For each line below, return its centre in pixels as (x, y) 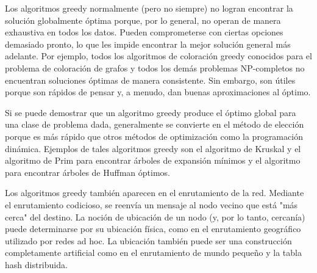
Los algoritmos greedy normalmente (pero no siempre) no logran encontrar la (149, 8)
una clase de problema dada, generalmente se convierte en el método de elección (155, 124)
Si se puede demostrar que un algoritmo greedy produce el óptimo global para (151, 112)
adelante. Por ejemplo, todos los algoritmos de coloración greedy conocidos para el (158, 56)
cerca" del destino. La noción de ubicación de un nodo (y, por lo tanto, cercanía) (155, 217)
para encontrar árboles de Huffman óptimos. (87, 172)
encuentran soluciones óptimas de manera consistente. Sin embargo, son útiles (150, 80)
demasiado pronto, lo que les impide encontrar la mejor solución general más (148, 44)
